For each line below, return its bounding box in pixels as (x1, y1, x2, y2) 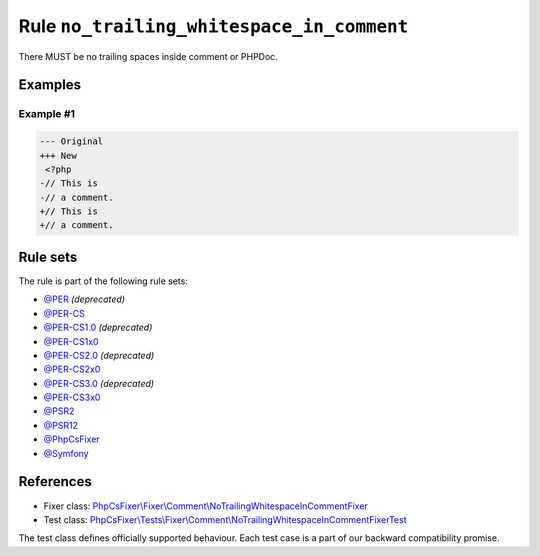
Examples (18, 76, 82, 94)
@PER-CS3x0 (43, 391, 101, 404)
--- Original (39, 136, 104, 147)
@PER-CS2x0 (43, 363, 101, 375)
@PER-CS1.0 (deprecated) (43, 321, 153, 334)
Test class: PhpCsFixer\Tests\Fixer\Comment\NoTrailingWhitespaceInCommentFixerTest (43, 513, 407, 525)
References (18, 473, 92, 490)
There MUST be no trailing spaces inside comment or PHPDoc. (18, 50, 279, 62)
